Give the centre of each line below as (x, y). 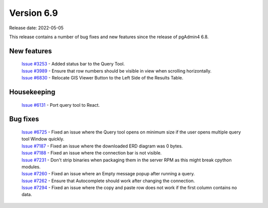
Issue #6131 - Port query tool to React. (61, 105)
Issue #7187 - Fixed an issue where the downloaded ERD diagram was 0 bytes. (102, 146)
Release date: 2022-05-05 (36, 28)
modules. (31, 167)
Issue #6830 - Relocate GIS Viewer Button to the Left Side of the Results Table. (102, 78)
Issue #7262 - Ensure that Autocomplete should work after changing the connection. (108, 181)
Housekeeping (32, 92)
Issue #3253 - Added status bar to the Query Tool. (73, 64)
